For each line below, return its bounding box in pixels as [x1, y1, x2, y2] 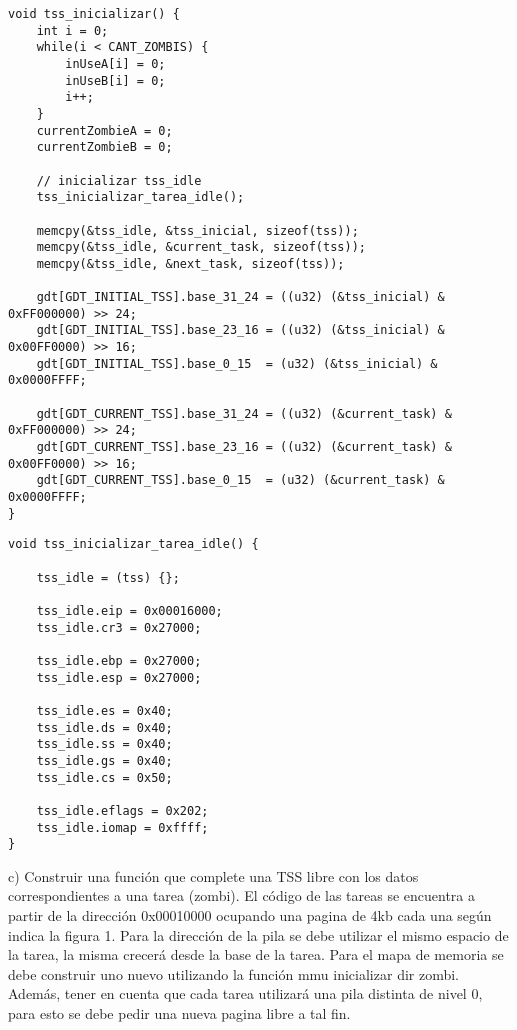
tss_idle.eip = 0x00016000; [36, 603, 223, 618]
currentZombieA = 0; [36, 123, 173, 138]
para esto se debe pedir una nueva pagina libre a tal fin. [8, 1002, 351, 1023]
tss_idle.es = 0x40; [36, 703, 173, 718]
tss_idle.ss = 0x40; [36, 737, 173, 752]
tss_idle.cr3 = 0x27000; [36, 620, 202, 635]
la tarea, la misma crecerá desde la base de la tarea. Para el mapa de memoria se [8, 944, 504, 965]
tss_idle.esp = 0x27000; [36, 670, 202, 685]
